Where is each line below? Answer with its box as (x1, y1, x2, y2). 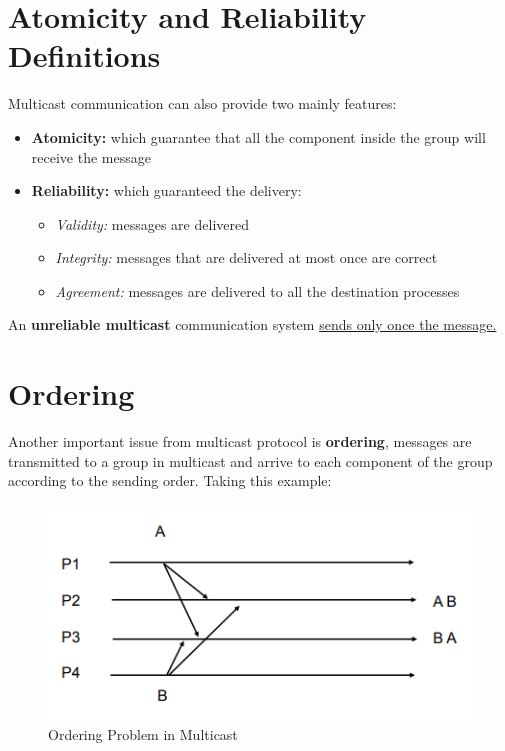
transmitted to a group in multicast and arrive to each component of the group (8, 450, 493, 471)
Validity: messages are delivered (55, 213, 249, 234)
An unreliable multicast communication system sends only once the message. (8, 314, 497, 335)
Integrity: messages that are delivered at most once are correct (55, 247, 438, 268)
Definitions (8, 35, 161, 76)
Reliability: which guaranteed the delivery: (31, 180, 302, 201)
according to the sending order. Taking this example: (8, 470, 332, 491)
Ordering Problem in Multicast (48, 724, 238, 745)
